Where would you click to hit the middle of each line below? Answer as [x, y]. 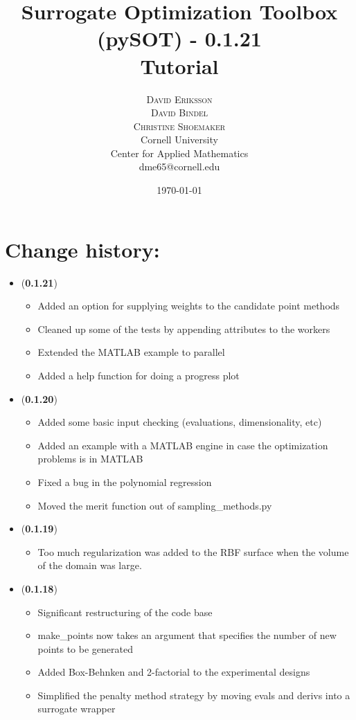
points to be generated [85, 648]
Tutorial [179, 65]
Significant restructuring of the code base [125, 612]
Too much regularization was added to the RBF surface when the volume [193, 551]
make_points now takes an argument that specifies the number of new [187, 635]
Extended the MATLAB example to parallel [131, 352]
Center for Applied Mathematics [179, 153]
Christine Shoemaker [179, 126]
